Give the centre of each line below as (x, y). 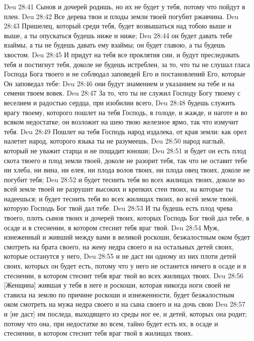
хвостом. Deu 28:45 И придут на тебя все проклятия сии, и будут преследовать (122, 54)
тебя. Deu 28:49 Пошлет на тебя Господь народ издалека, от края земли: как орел (125, 131)
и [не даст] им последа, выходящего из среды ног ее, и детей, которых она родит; (126, 314)
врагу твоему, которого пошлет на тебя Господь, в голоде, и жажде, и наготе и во (126, 112)
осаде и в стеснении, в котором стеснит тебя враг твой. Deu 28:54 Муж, (112, 227)
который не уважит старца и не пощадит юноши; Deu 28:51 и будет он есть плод (125, 150)
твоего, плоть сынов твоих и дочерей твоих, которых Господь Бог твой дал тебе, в (127, 218)
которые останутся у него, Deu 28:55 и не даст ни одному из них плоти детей (120, 256)
